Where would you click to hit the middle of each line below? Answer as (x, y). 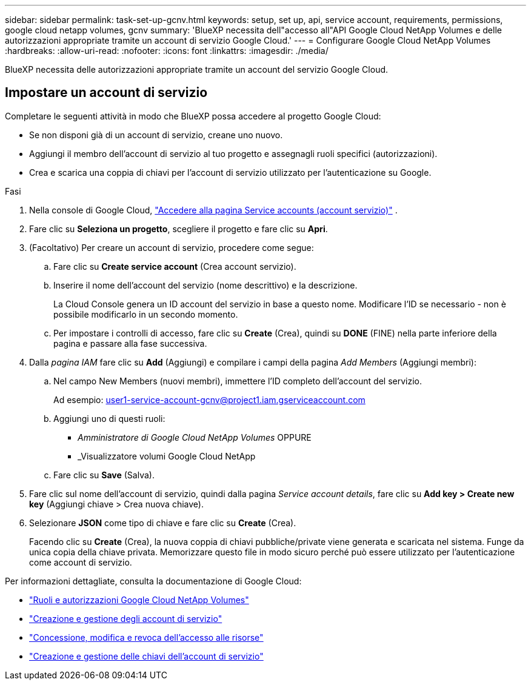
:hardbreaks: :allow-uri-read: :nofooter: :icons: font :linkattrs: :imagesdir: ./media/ (167, 51)
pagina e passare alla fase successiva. (130, 343)
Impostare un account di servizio (106, 93)
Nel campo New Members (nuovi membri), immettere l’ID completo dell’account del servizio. (238, 381)
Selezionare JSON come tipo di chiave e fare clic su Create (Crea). (163, 523)
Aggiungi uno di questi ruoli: (109, 418)
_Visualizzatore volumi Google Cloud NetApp (167, 456)
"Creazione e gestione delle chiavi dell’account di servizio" (146, 656)
